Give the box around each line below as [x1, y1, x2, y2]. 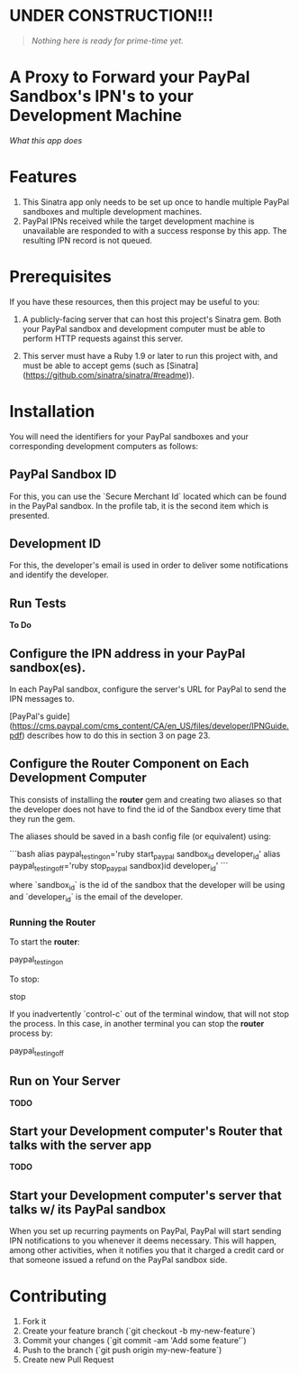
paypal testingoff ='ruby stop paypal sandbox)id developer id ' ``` [9, 860, 229, 873]
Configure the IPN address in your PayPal [9, 646, 246, 661]
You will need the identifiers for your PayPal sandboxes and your [9, 430, 249, 442]
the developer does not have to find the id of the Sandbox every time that [9, 804, 282, 815]
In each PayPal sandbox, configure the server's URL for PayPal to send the [9, 683, 286, 695]
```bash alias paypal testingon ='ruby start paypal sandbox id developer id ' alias [9, 848, 281, 862]
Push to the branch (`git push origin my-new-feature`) [22, 1345, 222, 1356]
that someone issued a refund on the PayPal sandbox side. [9, 1255, 228, 1266]
